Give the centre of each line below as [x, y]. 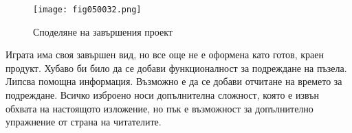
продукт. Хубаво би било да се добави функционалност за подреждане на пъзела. [176, 68]
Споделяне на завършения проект [103, 31]
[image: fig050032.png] [87, 10]
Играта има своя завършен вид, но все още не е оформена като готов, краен [165, 55]
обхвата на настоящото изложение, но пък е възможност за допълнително [159, 108]
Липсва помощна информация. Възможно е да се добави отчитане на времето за [174, 81]
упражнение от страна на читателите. [84, 122]
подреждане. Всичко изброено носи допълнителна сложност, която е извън [162, 95]
